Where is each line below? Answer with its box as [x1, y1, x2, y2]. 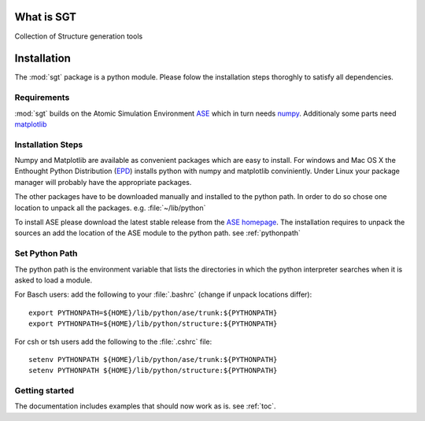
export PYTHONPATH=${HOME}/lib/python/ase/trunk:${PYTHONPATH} [28, 308, 278, 317]
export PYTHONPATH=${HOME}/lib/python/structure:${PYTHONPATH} [28, 319, 278, 328]
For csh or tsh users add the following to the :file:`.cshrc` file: [14, 337, 213, 346]
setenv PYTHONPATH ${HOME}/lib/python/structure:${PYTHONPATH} [28, 366, 278, 375]
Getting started [14, 386, 75, 397]
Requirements [14, 92, 70, 103]
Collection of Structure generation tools [14, 31, 143, 41]
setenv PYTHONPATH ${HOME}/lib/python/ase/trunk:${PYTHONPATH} [28, 355, 278, 364]
